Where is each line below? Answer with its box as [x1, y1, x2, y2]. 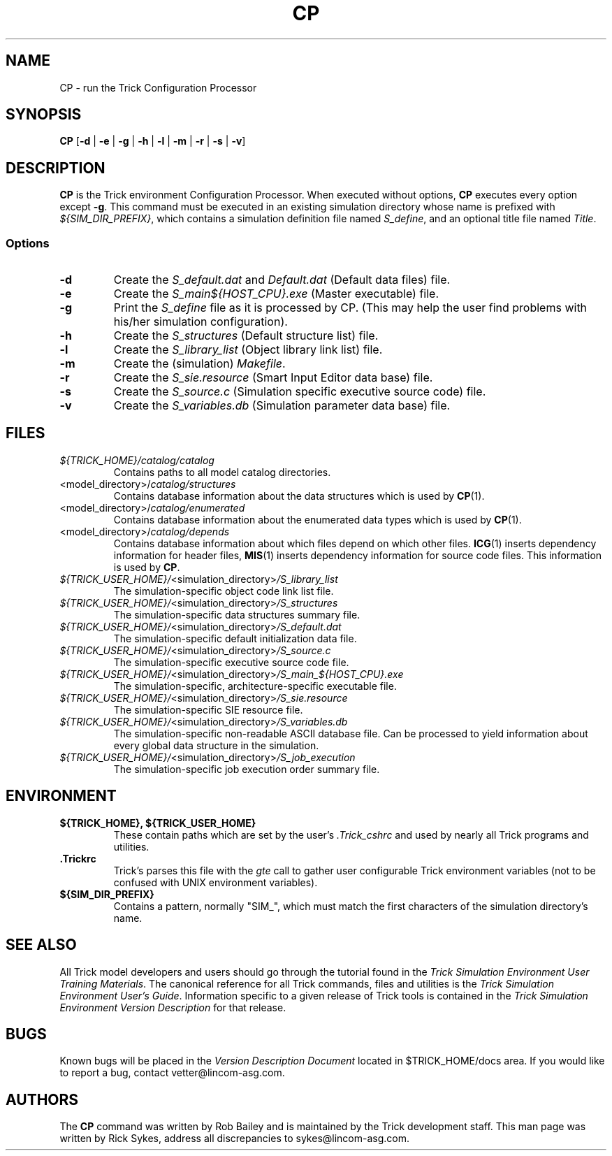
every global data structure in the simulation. [113, 739, 319, 751]
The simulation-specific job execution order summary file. [113, 763, 380, 775]
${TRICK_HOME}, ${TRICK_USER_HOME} [59, 816, 256, 829]
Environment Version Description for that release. [59, 1001, 286, 1013]
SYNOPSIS [6, 106, 82, 124]
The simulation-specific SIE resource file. [113, 703, 303, 716]
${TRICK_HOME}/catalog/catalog [59, 454, 214, 466]
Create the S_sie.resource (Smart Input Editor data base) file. [113, 370, 433, 385]
